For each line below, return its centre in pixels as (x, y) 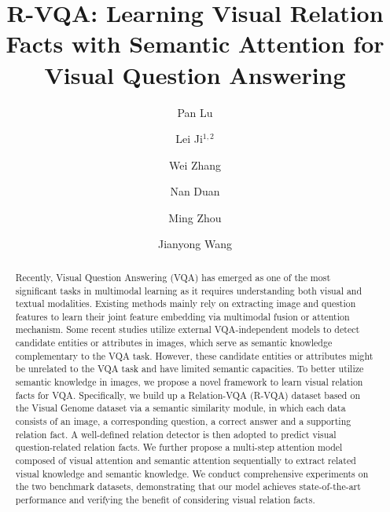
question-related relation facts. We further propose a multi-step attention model (179, 447)
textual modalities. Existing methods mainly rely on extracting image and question (186, 304)
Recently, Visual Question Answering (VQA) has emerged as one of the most (173, 277)
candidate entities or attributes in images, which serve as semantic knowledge (174, 343)
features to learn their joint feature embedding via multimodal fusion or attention (182, 316)
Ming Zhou (195, 217)
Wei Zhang (195, 165)
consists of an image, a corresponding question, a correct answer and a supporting (183, 421)
